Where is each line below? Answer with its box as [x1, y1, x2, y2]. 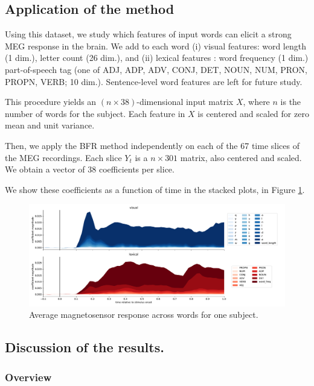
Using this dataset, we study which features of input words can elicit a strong [5, 28, 292, 40]
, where [243, 95, 270, 108]
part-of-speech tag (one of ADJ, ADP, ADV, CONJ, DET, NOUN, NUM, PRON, [5, 63, 308, 75]
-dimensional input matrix [136, 95, 234, 108]
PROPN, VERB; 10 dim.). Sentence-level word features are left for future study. [5, 75, 303, 87]
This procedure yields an [5, 95, 97, 108]
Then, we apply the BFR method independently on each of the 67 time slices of [5, 139, 300, 151]
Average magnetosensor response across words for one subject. [29, 308, 258, 321]
